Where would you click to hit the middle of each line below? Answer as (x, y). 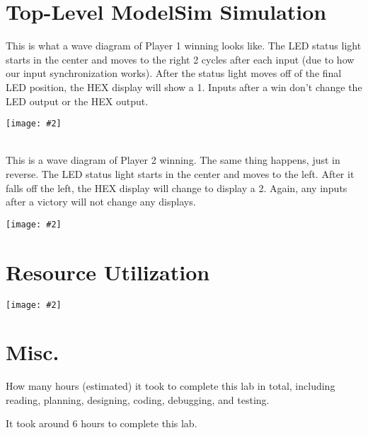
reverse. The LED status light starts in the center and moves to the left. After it (180, 173)
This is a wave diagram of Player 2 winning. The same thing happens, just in (173, 160)
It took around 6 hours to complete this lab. (102, 423)
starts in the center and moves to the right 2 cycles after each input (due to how (180, 59)
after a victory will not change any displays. (101, 202)
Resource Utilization (108, 272)
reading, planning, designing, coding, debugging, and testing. (138, 399)
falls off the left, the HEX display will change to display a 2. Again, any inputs (177, 187)
